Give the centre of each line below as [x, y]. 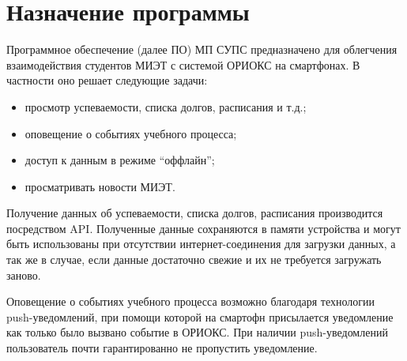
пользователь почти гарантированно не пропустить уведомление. [162, 348]
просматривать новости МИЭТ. [100, 186]
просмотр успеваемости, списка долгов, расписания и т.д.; [166, 106]
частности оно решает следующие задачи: [107, 80]
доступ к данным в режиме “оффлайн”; [120, 160]
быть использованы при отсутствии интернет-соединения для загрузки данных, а [201, 244]
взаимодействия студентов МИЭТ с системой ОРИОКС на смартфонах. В [183, 64]
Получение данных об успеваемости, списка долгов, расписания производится [195, 213]
